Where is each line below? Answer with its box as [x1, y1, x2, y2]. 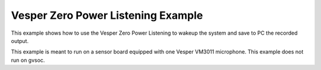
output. [11, 37, 29, 44]
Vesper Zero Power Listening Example [11, 9, 203, 22]
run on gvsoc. [11, 56, 45, 64]
